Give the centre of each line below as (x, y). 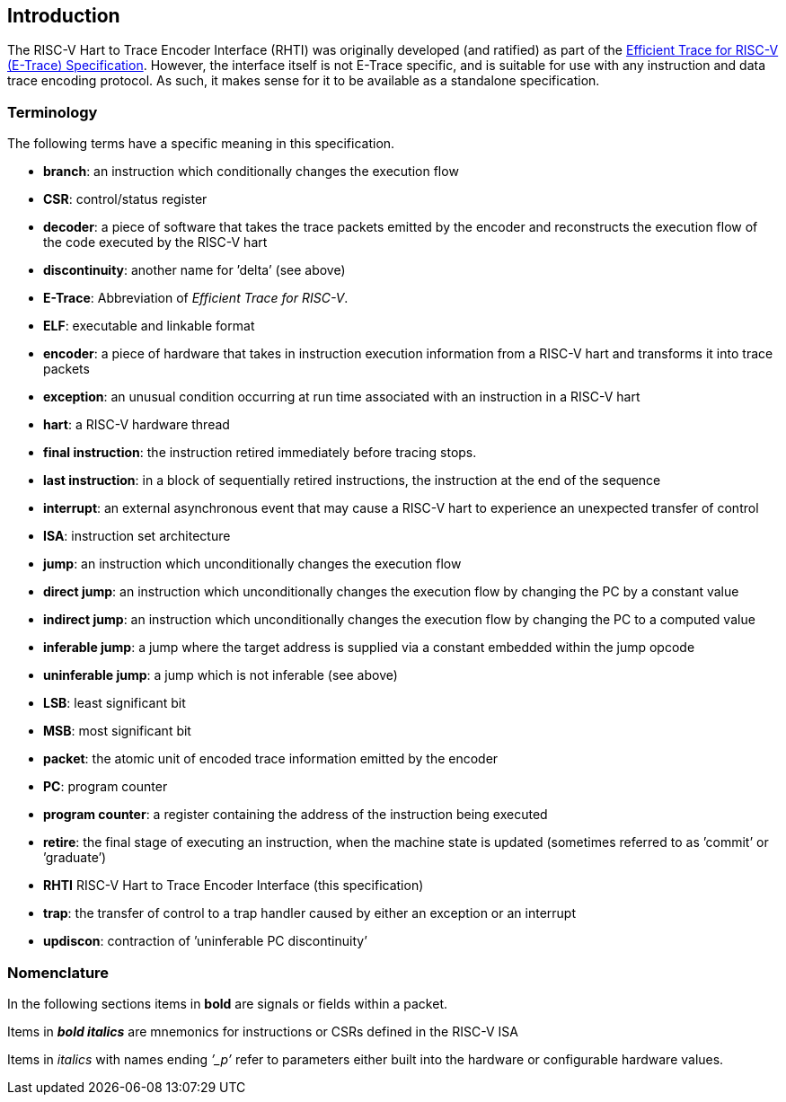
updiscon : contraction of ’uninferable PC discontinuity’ (205, 941)
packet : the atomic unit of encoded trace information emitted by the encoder (271, 759)
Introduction (64, 16)
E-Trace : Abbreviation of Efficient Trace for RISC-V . (196, 298)
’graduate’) (75, 858)
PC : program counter (106, 787)
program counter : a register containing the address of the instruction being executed (296, 815)
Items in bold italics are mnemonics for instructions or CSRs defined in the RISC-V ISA (263, 1031)
